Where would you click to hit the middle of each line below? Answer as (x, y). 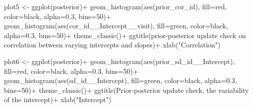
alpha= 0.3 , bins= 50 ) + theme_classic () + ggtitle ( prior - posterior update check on (125, 35)
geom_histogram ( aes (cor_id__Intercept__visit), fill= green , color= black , (116, 26)
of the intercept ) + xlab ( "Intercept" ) (58, 99)
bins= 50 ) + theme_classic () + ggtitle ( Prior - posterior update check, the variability (126, 90)
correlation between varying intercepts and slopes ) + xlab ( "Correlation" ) (112, 45)
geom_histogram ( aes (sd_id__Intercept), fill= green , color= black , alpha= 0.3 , (121, 80)
